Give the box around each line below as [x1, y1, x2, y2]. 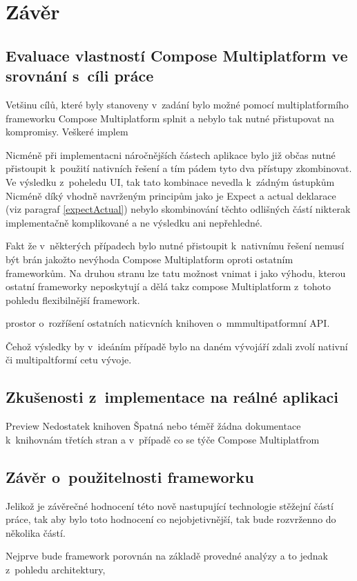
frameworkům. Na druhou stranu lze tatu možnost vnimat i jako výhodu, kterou [6, 265, 346, 280]
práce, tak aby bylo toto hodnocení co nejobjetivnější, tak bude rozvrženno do [6, 512, 336, 526]
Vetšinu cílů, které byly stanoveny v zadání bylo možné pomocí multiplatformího [6, 97, 349, 111]
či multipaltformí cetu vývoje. [6, 352, 132, 367]
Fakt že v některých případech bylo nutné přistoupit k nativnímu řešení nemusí [6, 238, 345, 253]
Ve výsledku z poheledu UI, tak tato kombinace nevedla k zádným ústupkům [6, 174, 335, 189]
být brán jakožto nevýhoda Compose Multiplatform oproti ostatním [6, 251, 293, 266]
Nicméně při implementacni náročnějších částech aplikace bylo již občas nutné [6, 147, 336, 162]
